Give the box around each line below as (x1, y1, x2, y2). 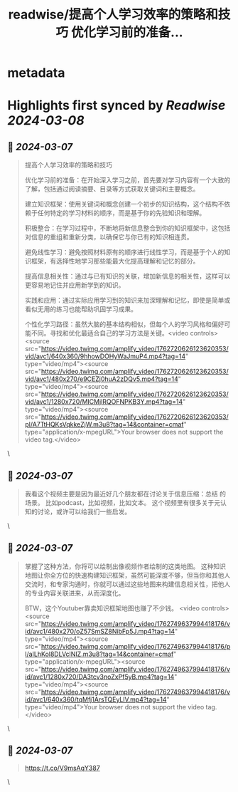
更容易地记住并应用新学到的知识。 (24, 281, 125, 289)
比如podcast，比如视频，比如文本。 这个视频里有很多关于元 (45, 499, 221, 506)
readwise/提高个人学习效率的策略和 (8, 6, 219, 23)
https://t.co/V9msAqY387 (24, 764, 101, 772)
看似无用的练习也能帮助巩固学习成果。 (24, 305, 137, 313)
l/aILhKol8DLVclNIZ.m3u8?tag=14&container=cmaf (24, 650, 174, 658)
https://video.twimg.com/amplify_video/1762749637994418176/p (41, 642, 231, 650)
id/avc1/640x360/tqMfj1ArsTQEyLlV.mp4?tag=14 (24, 695, 167, 704)
